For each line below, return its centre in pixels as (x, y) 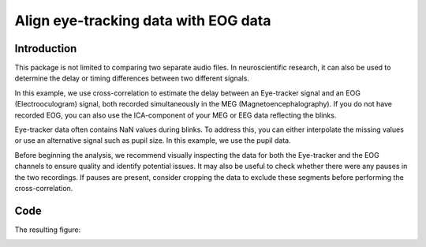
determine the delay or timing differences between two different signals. (132, 78)
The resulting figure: (48, 230)
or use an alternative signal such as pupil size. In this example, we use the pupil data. (153, 140)
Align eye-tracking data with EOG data (143, 21)
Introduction (46, 49)
